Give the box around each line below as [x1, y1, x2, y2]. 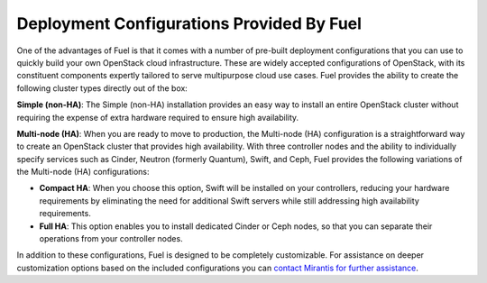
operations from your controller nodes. [39, 233, 184, 244]
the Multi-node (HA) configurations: [16, 167, 150, 178]
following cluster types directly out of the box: [16, 82, 188, 94]
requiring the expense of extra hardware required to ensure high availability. [16, 112, 299, 123]
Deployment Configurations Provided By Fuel [16, 14, 363, 33]
